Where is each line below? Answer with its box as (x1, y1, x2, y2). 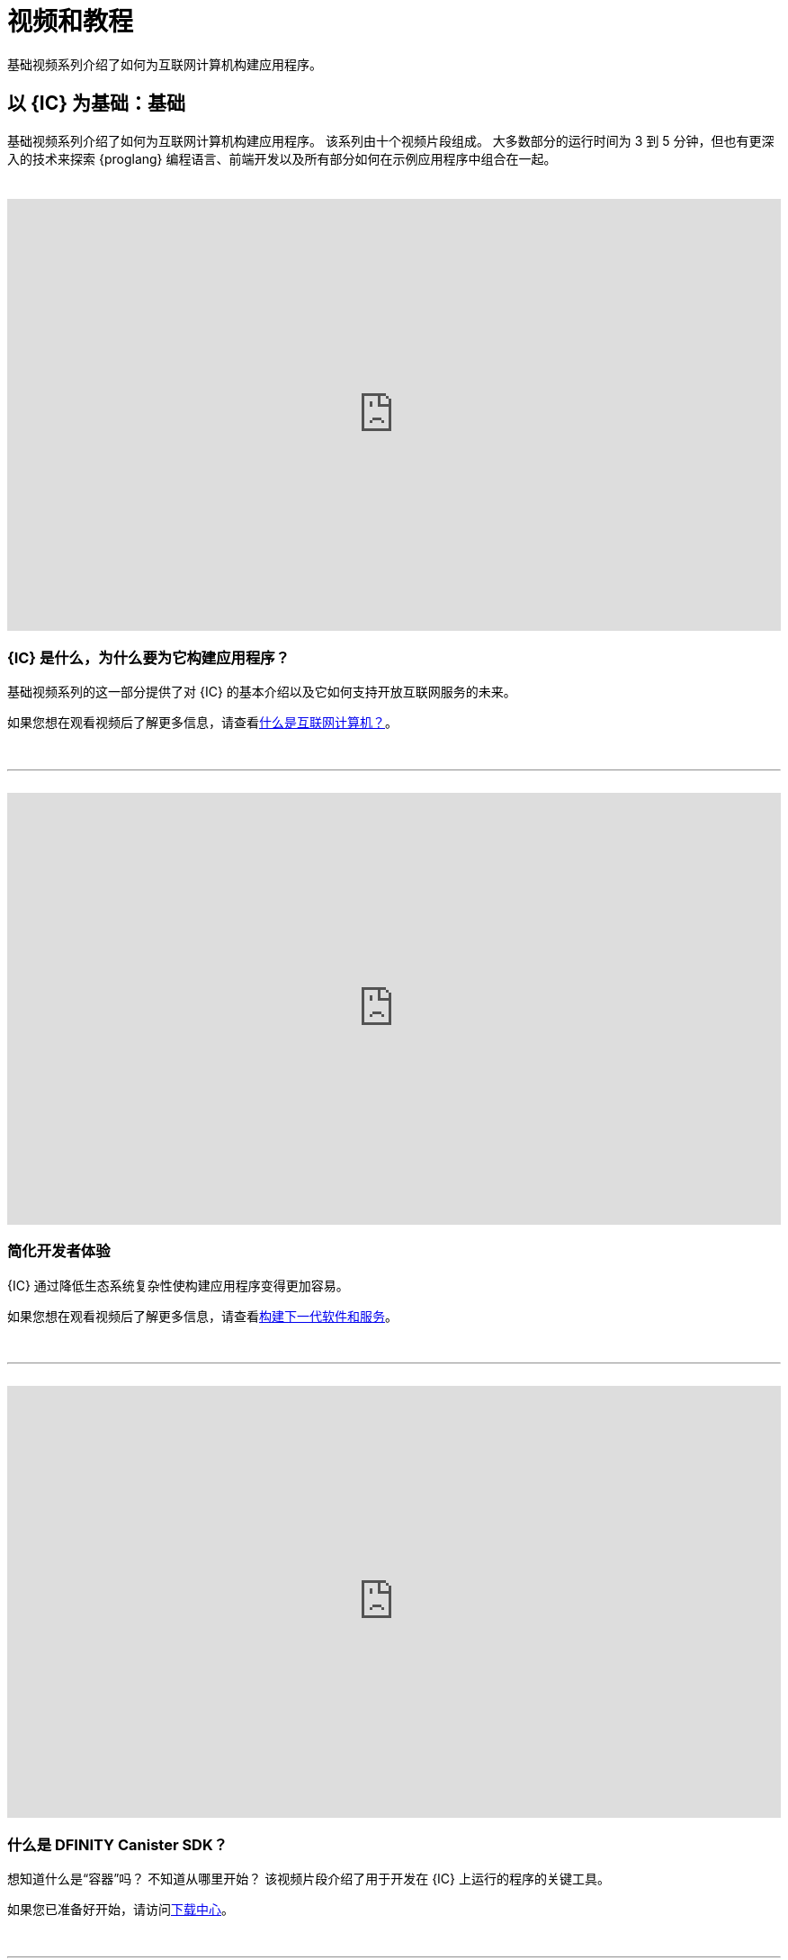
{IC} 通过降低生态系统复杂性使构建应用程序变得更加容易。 (7, 1277, 349, 1293)
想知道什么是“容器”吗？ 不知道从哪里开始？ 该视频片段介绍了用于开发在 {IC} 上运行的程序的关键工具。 (7, 1871, 611, 1887)
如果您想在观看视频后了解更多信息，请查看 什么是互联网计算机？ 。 (7, 715, 398, 731)
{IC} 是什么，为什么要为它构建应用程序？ (7, 648, 291, 667)
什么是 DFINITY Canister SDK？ (7, 1835, 228, 1854)
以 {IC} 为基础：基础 (7, 92, 186, 115)
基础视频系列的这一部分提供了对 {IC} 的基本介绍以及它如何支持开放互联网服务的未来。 (7, 684, 516, 700)
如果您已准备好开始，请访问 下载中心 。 (7, 1902, 234, 1918)
